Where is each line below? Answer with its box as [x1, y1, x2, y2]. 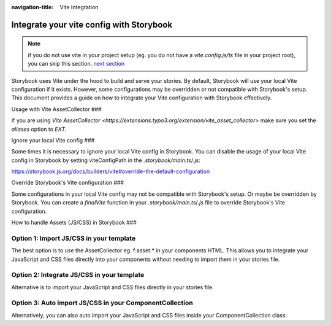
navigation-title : [11, 4, 54, 10]
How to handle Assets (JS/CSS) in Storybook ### [11, 219, 137, 227]
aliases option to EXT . [11, 125, 67, 133]
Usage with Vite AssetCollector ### [11, 105, 102, 113]
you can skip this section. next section [28, 60, 125, 68]
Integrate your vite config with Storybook [11, 19, 173, 30]
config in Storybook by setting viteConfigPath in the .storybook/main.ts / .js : [11, 157, 200, 164]
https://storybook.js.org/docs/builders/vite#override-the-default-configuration [11, 168, 210, 175]
